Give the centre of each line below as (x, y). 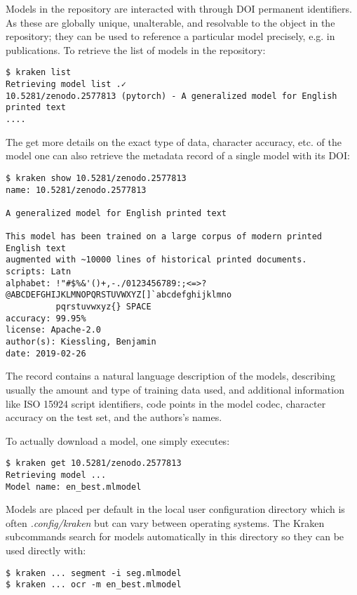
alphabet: (28, 283)
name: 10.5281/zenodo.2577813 (76, 190)
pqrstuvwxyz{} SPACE (103, 307)
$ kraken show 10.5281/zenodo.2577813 (96, 178)
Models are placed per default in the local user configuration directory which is (175, 509)
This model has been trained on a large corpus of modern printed (164, 237)
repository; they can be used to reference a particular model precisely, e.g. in (170, 36)
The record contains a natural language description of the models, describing (170, 376)
